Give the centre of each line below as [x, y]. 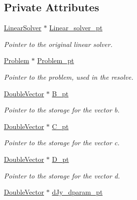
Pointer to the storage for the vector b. [62, 110]
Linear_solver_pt [76, 28]
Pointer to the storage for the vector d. [62, 175]
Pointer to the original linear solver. [58, 44]
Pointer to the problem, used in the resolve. [69, 77]
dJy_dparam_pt [77, 192]
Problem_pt [56, 60]
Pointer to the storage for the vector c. [62, 143]
